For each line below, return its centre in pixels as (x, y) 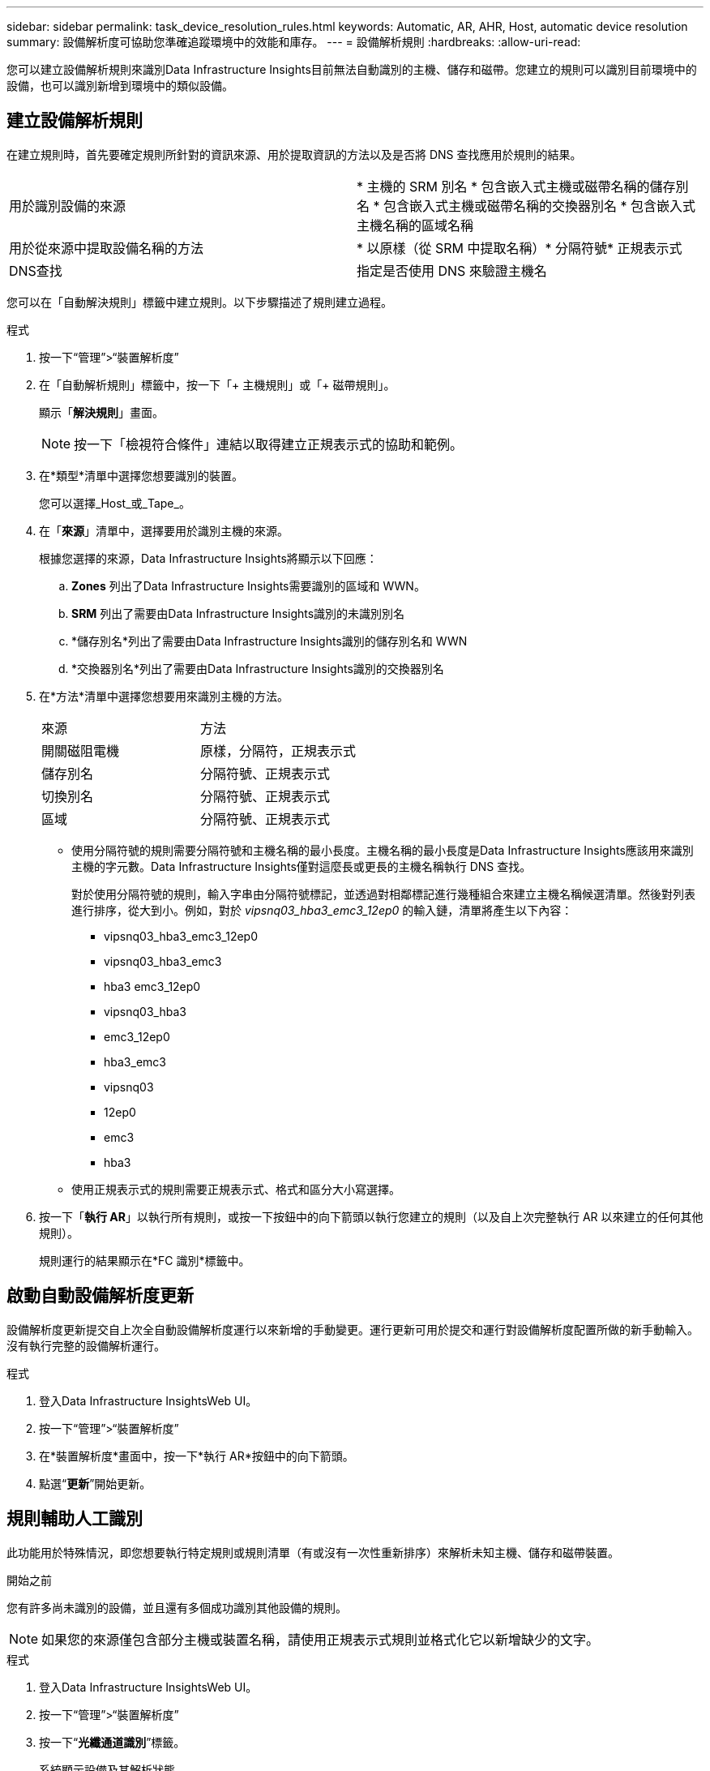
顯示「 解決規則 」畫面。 (101, 412)
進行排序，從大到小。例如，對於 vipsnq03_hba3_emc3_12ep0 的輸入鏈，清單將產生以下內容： (322, 910)
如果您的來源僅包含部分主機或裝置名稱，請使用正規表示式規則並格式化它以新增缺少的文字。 (321, 1639)
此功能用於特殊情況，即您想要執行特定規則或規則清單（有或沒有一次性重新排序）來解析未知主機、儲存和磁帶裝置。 (313, 1552)
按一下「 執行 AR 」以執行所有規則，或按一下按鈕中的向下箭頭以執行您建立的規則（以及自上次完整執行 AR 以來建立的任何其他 (371, 1216)
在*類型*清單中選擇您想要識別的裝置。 (141, 475)
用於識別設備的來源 (68, 206)
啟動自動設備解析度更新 (100, 1296)
